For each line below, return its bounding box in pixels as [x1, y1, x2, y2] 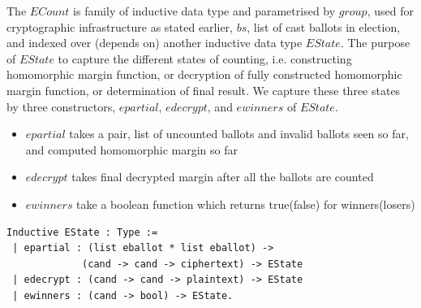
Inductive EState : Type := [6, 226, 158, 238]
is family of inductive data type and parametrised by [73, 2, 336, 19]
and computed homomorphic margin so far [25, 141, 238, 158]
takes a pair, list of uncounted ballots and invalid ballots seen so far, [69, 125, 409, 142]
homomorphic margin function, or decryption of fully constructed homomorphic [6, 66, 402, 83]
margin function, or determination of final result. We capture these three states [6, 81, 401, 98]
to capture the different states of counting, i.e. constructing [58, 50, 352, 67]
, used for [367, 2, 414, 19]
